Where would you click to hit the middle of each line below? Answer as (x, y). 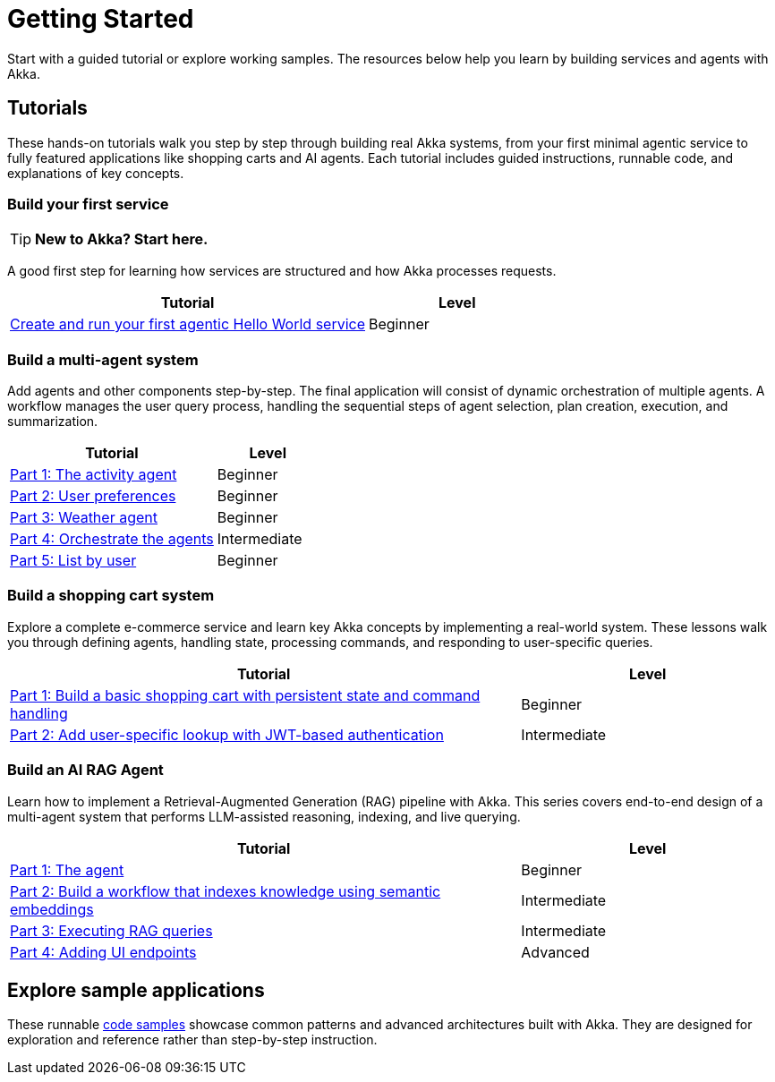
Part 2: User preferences (93, 496)
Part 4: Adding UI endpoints (103, 952)
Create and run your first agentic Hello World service (188, 324)
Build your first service (88, 204)
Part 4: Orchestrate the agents (112, 539)
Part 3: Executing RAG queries (111, 930)
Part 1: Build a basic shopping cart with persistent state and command (245, 695)
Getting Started (101, 19)
